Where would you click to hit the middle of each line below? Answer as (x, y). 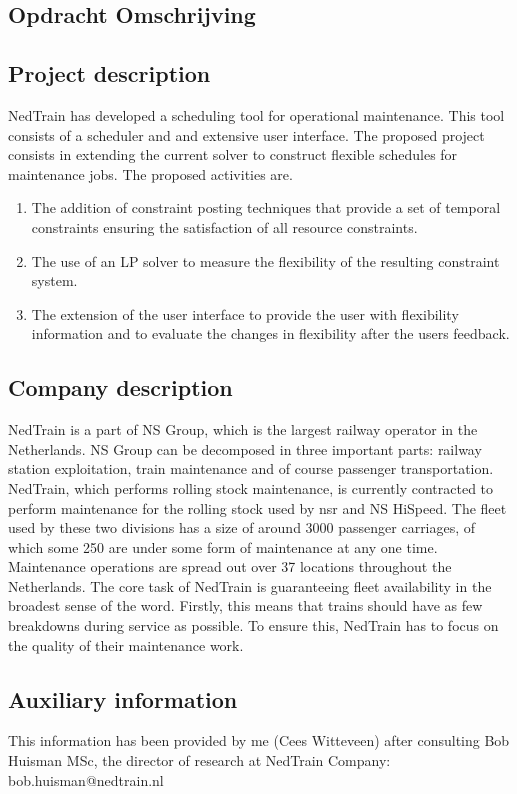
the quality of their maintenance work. (126, 644)
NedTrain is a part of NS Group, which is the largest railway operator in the (243, 429)
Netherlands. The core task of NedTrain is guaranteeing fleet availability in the (250, 585)
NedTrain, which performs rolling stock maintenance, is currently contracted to (251, 487)
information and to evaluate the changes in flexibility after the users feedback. (270, 333)
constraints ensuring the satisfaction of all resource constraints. (224, 226)
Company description (120, 387)
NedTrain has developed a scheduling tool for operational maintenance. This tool (256, 114)
